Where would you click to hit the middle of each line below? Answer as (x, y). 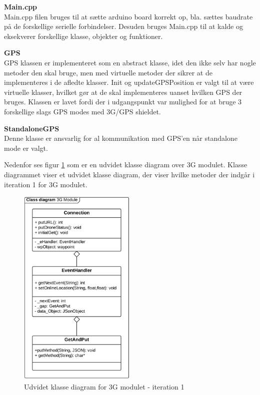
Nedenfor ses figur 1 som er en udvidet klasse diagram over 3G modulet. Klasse (126, 165)
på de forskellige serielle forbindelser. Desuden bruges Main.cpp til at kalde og (123, 26)
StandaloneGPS (32, 128)
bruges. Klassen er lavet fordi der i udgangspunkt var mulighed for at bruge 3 (123, 102)
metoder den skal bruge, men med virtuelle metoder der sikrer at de (108, 72)
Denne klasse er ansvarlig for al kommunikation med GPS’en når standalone (121, 138)
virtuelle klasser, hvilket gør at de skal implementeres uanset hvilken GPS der (123, 92)
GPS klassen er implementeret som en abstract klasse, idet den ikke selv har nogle (130, 62)
